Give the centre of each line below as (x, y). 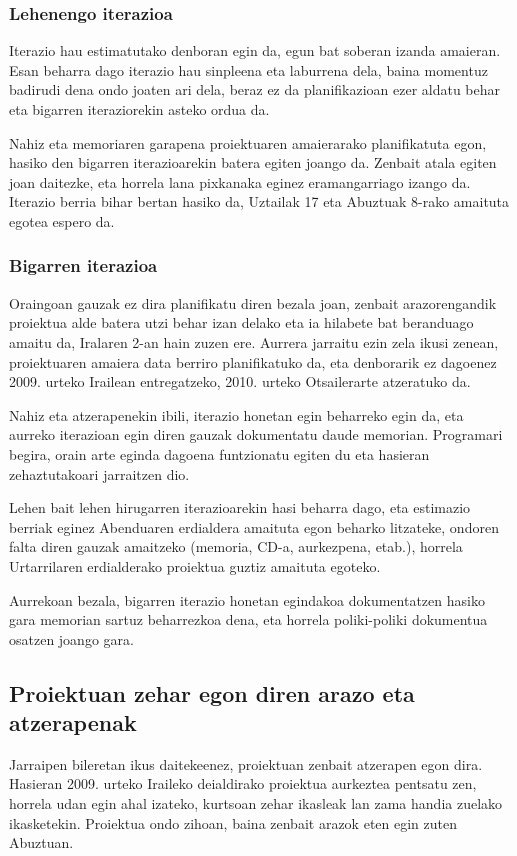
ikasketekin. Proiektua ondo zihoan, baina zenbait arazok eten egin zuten (233, 822)
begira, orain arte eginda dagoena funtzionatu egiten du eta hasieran (219, 453)
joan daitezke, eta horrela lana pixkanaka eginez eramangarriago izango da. (240, 181)
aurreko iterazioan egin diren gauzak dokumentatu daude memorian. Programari (256, 434)
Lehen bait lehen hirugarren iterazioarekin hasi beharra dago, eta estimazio (240, 507)
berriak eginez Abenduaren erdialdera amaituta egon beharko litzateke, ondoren (254, 526)
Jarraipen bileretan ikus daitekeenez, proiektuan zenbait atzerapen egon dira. (246, 763)
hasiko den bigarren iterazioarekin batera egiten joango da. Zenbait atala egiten (253, 162)
